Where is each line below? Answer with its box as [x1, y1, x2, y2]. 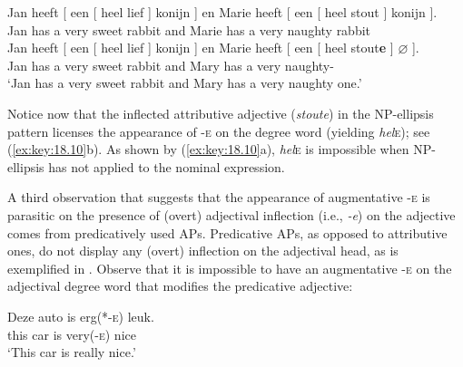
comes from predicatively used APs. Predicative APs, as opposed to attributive [7, 223, 448, 242]
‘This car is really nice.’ [7, 343, 136, 362]
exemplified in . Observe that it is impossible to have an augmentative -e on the [7, 258, 452, 277]
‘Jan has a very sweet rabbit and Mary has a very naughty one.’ [7, 73, 362, 92]
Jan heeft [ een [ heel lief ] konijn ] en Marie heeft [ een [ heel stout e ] [7, 38, 394, 57]
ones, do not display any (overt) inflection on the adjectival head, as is [7, 241, 399, 260]
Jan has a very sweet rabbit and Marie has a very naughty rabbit [7, 20, 371, 39]
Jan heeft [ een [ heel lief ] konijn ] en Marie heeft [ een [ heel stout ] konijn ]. [7, 3, 438, 21]
